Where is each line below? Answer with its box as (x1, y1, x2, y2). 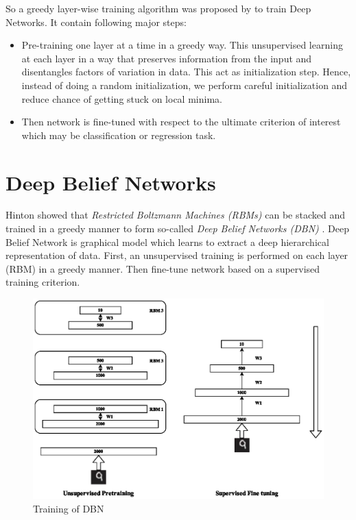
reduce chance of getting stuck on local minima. (21, 91, 222, 106)
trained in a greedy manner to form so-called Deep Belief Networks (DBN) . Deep (5, 221, 349, 236)
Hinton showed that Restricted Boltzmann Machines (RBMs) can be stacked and (5, 208, 345, 222)
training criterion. (5, 275, 80, 289)
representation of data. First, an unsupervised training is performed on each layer (5, 248, 348, 262)
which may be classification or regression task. (21, 127, 216, 142)
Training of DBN (33, 501, 104, 515)
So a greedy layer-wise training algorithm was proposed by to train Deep (5, 1, 311, 15)
